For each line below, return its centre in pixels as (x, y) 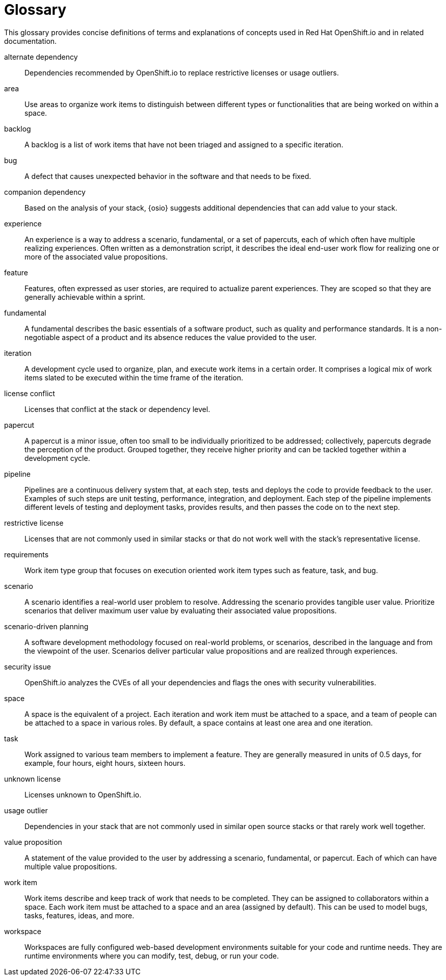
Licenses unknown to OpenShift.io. (83, 794)
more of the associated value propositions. (96, 256)
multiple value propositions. (71, 866)
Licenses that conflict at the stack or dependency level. (117, 409)
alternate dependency (41, 57)
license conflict (30, 393)
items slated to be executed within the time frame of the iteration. (134, 377)
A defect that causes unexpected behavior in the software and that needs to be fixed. (168, 176)
